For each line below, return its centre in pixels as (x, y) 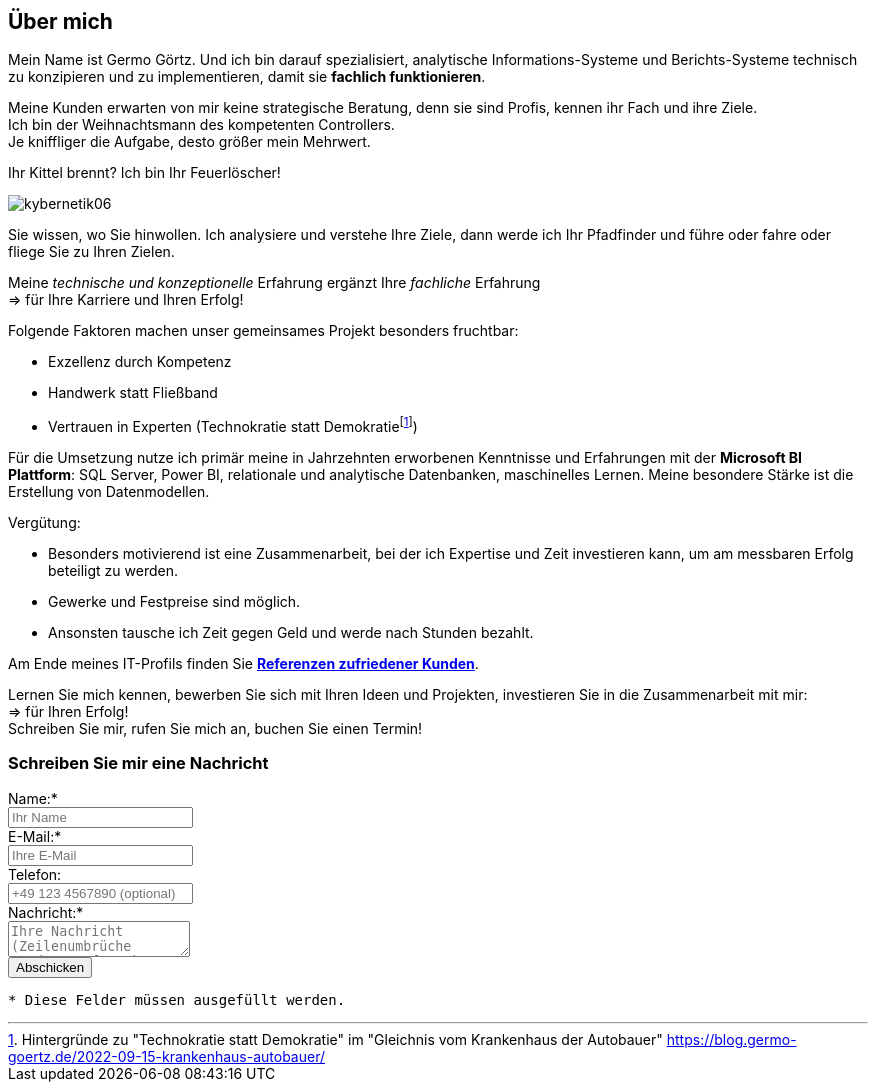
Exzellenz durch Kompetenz (140, 362)
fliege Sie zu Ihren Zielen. (91, 252)
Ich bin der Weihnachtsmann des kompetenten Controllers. (201, 125)
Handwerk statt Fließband (133, 393)
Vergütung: (44, 523)
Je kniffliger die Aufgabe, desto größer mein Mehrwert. (189, 142)
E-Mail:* (35, 836)
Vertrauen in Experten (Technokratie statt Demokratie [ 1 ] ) (233, 425)
